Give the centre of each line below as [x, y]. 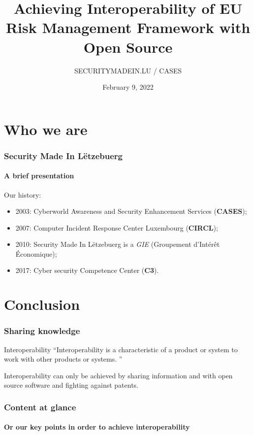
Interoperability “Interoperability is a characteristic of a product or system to [121, 349]
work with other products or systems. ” [63, 359]
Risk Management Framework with [128, 27]
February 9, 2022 [128, 87]
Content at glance [40, 407]
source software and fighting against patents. [71, 385]
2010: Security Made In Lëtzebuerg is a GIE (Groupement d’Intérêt [118, 244]
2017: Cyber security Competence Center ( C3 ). [87, 270]
